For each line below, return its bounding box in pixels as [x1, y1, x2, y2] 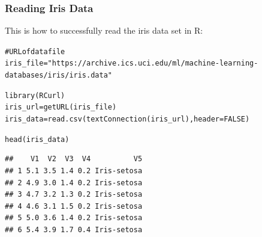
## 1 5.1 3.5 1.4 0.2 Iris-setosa [5, 167, 143, 175]
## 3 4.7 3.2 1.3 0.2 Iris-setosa [5, 190, 143, 199]
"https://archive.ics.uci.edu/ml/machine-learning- [47, 59, 258, 68]
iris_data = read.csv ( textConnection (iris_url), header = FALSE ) [5, 115, 250, 124]
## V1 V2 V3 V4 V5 [5, 155, 143, 164]
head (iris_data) [5, 135, 70, 144]
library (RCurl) [5, 91, 65, 100]
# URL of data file [5, 47, 65, 56]
